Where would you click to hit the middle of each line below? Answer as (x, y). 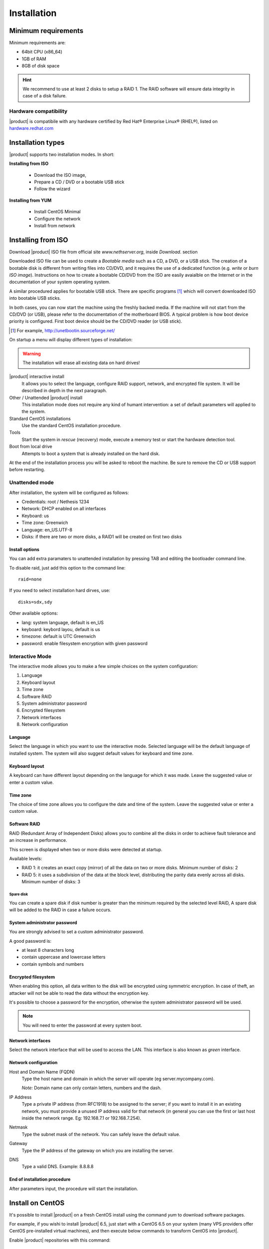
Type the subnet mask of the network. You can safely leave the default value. (101, 1134)
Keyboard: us (35, 516)
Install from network (55, 225)
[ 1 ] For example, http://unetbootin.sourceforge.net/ (63, 330)
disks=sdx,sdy (35, 602)
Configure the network (57, 219)
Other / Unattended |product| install (46, 398)
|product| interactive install (37, 377)
